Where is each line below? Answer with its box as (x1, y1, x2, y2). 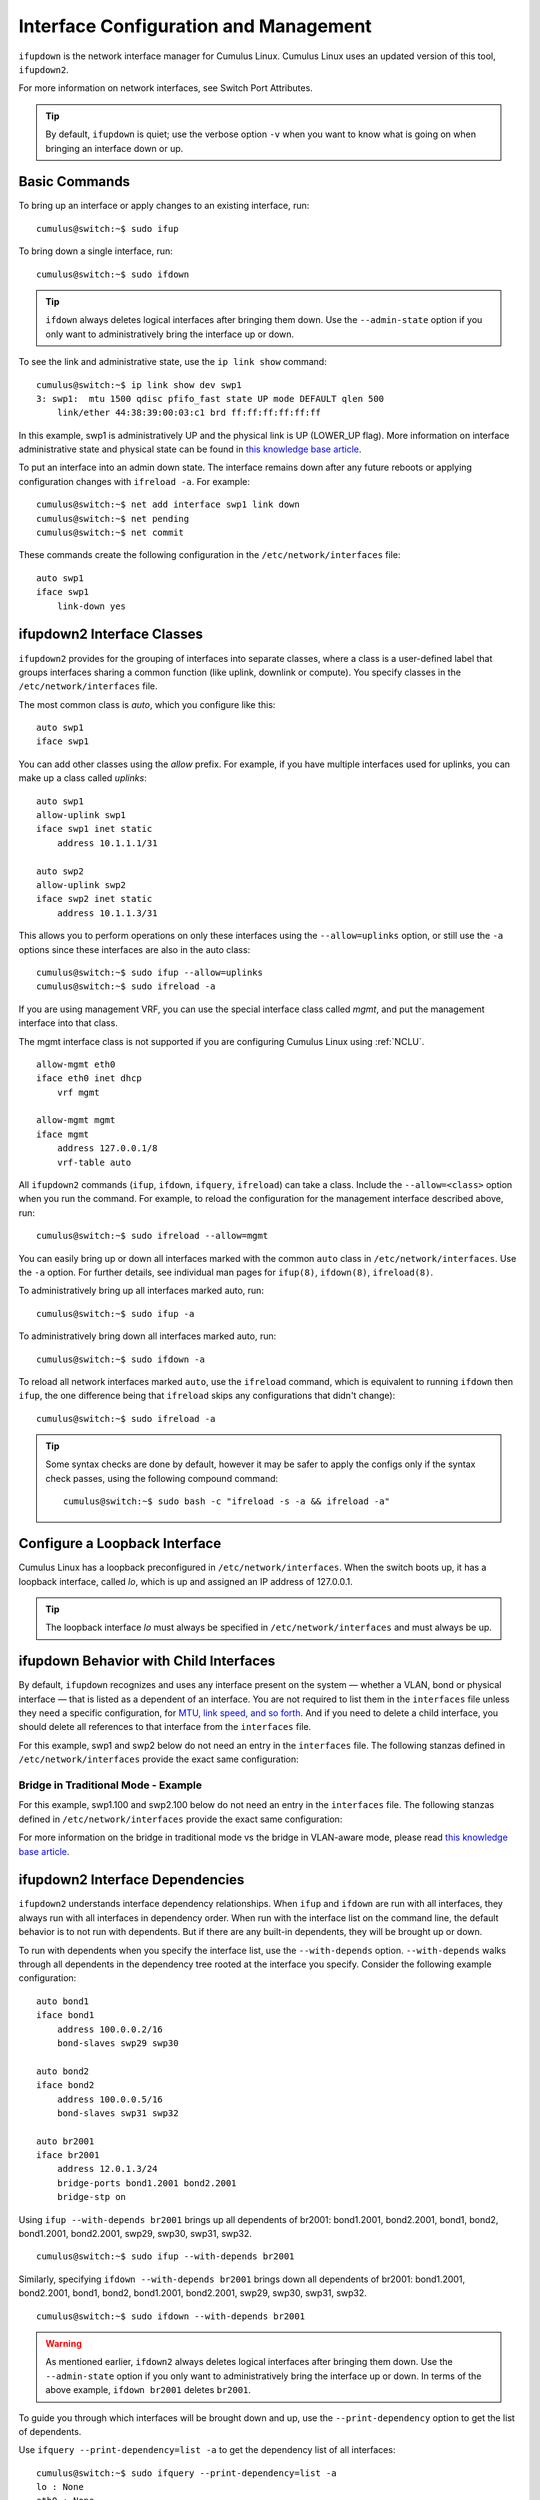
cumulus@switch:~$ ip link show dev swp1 (36, 379, 242, 390)
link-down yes (56, 600, 127, 612)
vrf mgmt (56, 1086, 100, 1098)
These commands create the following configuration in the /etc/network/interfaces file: (18, 549, 401, 561)
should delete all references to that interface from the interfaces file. (18, 1721, 312, 1733)
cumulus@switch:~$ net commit (36, 527, 185, 539)
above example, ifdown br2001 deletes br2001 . (45, 2384, 252, 2396)
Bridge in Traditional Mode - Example (18, 1778, 202, 1792)
